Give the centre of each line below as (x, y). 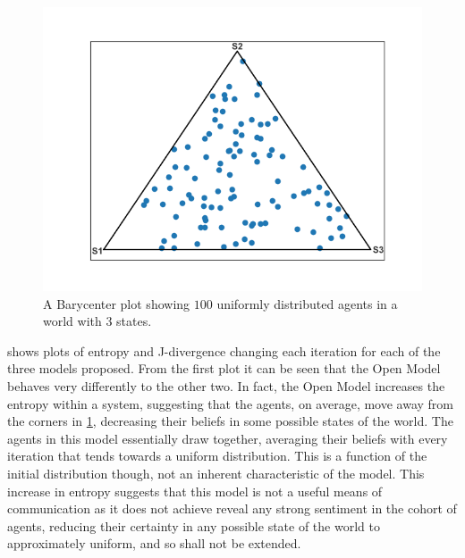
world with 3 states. (97, 321)
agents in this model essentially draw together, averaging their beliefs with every (228, 438)
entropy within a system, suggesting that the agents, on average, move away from (230, 403)
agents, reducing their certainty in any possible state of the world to (194, 525)
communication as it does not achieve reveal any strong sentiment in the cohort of (232, 508)
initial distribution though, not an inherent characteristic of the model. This (216, 473)
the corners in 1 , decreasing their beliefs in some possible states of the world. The (230, 421)
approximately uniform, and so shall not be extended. (154, 543)
